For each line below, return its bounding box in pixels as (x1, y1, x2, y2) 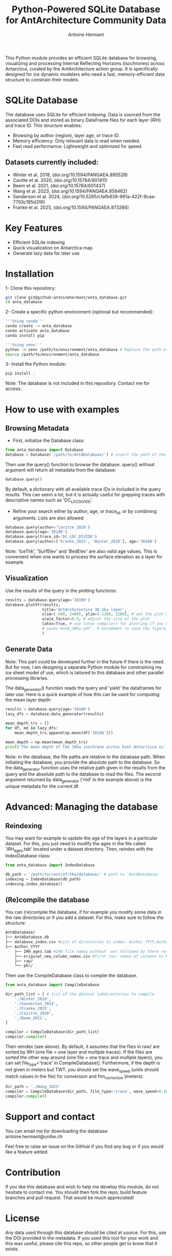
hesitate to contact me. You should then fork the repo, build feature (5, 1189, 147, 1195)
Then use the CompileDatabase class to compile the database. (5, 972, 138, 979)
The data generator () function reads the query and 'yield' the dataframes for (5, 685, 162, 692)
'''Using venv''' (5, 342, 42, 347)
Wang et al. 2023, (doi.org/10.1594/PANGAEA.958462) (12, 188, 127, 194)
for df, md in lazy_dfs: (5, 726, 58, 731)
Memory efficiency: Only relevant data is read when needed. (12, 137, 141, 144)
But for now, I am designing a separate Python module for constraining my (5, 664, 162, 670)
